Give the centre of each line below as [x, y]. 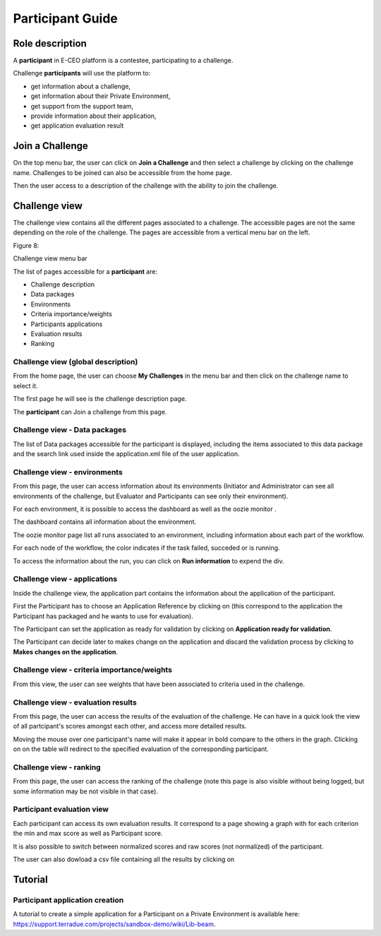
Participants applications [67, 324]
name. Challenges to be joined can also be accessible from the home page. [123, 172]
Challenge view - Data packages [70, 430]
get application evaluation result [77, 126]
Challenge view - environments [68, 472]
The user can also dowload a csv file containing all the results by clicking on [124, 859]
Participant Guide [65, 18]
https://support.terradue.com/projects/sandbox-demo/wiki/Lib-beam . [114, 924]
